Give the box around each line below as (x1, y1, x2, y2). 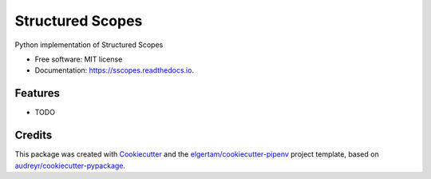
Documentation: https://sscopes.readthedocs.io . (34, 66, 195, 75)
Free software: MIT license (34, 54, 123, 64)
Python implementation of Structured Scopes (14, 40, 164, 50)
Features (14, 86, 60, 100)
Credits (14, 129, 53, 142)
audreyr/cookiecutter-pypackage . (14, 161, 126, 170)
